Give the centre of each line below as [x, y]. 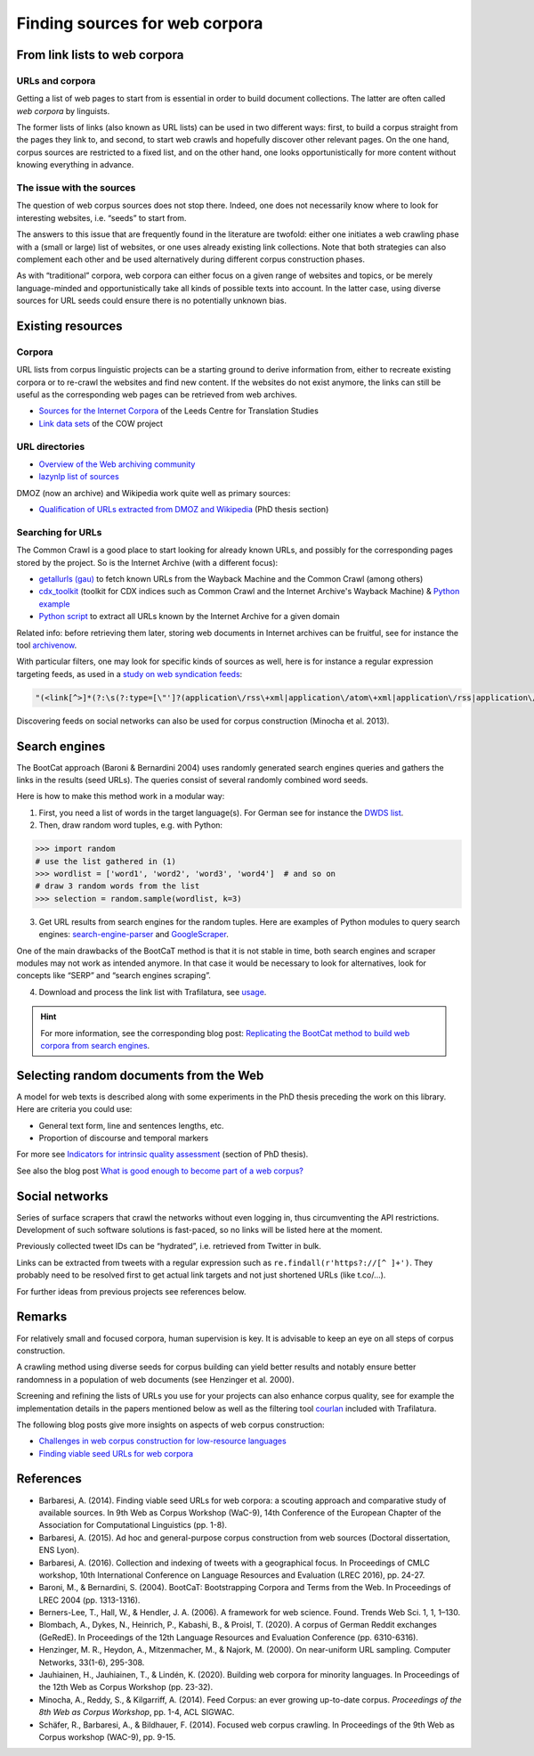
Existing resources [70, 326]
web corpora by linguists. [63, 110]
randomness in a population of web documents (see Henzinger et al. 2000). [155, 1379]
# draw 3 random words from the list [117, 886]
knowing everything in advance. [75, 165]
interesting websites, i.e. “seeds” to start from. [101, 217]
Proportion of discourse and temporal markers [124, 1138]
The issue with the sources [76, 188]
